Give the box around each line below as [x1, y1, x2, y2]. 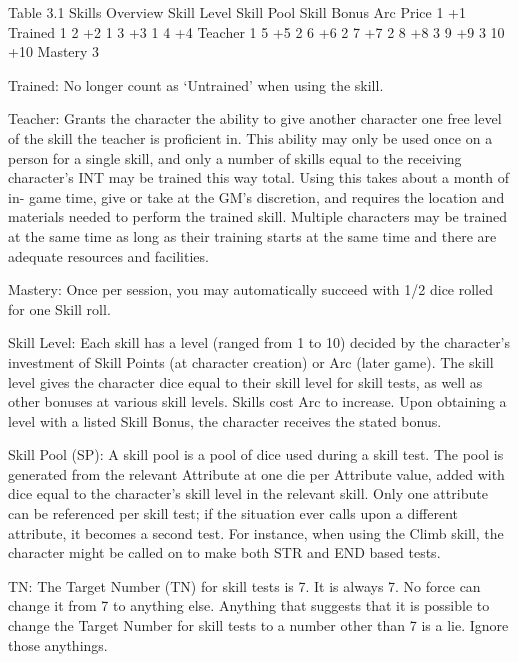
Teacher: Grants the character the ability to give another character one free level [8, 108, 502, 129]
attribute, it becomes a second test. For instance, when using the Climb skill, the [8, 522, 504, 543]
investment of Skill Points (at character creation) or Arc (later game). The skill [8, 351, 494, 372]
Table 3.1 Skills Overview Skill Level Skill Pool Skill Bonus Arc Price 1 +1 [8, 2, 467, 22]
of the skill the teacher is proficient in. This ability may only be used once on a [8, 127, 493, 148]
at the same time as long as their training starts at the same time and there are [8, 225, 497, 246]
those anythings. [8, 634, 108, 655]
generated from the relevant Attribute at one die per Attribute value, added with [8, 463, 505, 484]
